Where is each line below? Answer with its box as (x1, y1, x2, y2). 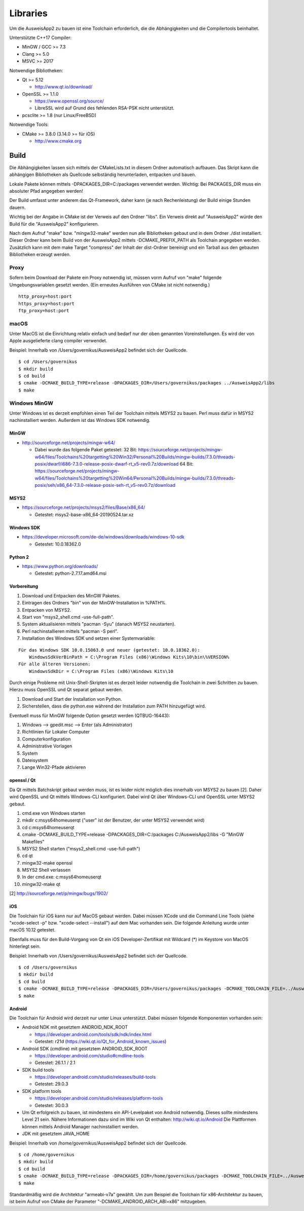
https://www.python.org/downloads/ (22, 563, 98, 569)
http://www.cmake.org (34, 138, 82, 144)
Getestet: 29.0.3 (34, 1081, 68, 1087)
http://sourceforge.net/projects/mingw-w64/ (22, 439, 116, 446)
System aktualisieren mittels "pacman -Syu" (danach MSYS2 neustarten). (22, 621, 176, 627)
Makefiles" (22, 838, 45, 844)
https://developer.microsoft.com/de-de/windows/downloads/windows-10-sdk (22, 534, 185, 540)
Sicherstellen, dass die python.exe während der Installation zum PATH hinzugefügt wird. (22, 703, 206, 709)
